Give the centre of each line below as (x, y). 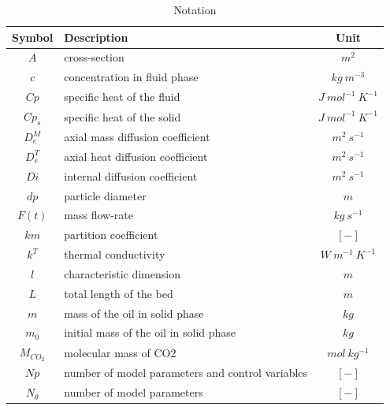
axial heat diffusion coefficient (136, 156)
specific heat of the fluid (122, 97)
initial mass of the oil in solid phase (150, 332)
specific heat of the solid (123, 116)
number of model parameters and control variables (186, 373)
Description (96, 37)
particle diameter (105, 195)
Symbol (33, 37)
